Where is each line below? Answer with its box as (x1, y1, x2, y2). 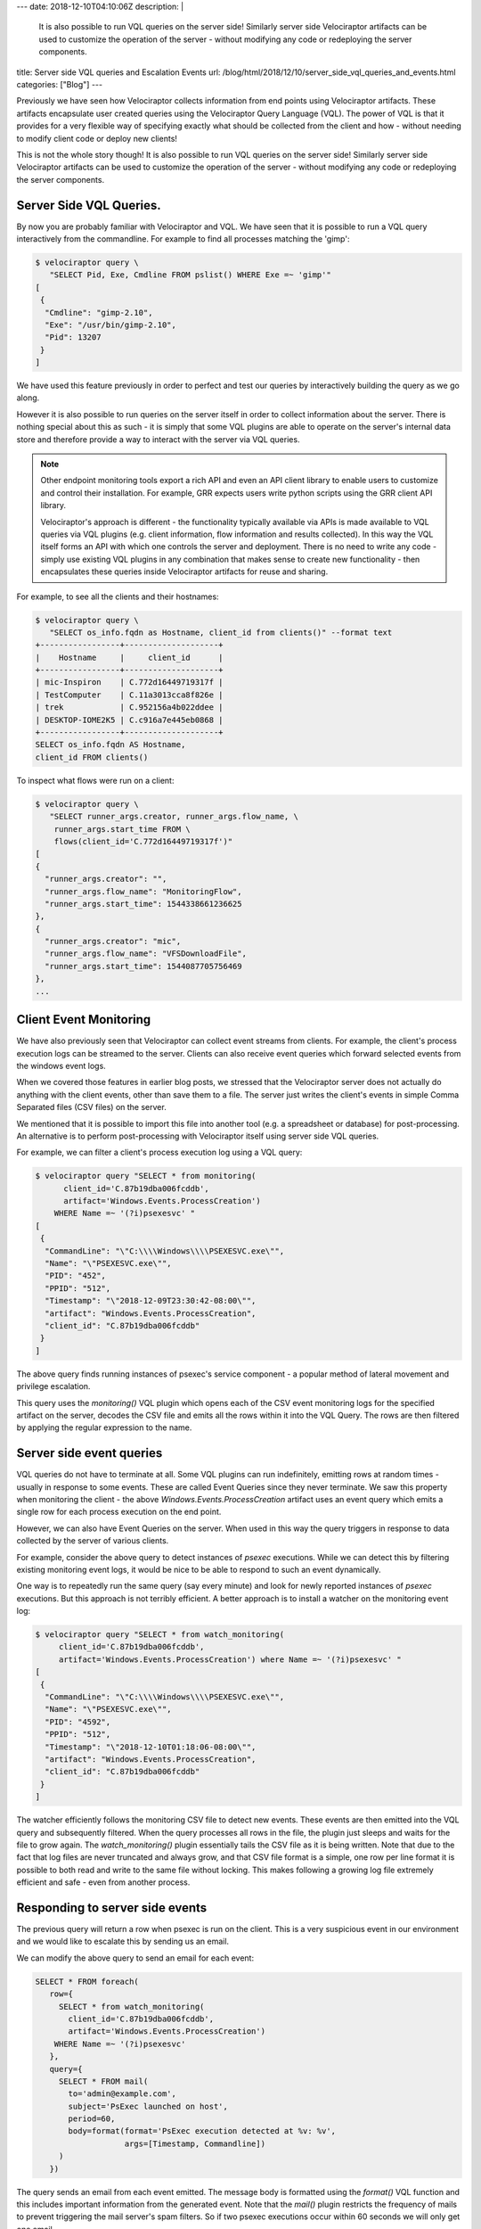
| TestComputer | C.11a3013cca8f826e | (35, 689, 224, 700)
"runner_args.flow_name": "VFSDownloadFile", (45, 949, 247, 958)
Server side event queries (16, 1445, 163, 1461)
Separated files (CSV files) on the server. (16, 1102, 167, 1113)
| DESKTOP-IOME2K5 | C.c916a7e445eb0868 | (35, 714, 224, 725)
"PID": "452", (45, 1271, 107, 1281)
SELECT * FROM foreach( (35, 1976, 140, 1986)
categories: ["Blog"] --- (16, 78, 102, 89)
